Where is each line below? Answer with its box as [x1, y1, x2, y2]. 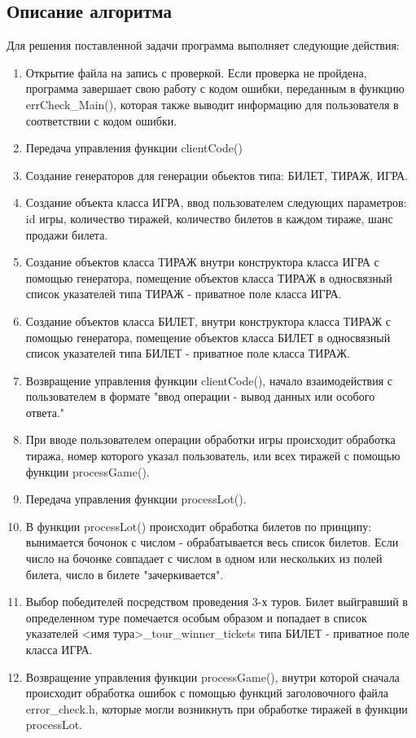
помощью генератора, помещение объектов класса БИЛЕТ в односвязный [25, 328, 391, 345]
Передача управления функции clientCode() [25, 139, 243, 156]
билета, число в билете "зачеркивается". [25, 565, 224, 582]
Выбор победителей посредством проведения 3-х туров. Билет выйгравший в [25, 593, 408, 610]
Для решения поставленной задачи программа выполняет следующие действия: [7, 37, 400, 54]
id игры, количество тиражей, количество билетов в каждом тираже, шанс [25, 209, 393, 226]
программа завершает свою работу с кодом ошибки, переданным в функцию [25, 80, 405, 97]
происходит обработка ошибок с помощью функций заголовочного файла [25, 684, 389, 701]
